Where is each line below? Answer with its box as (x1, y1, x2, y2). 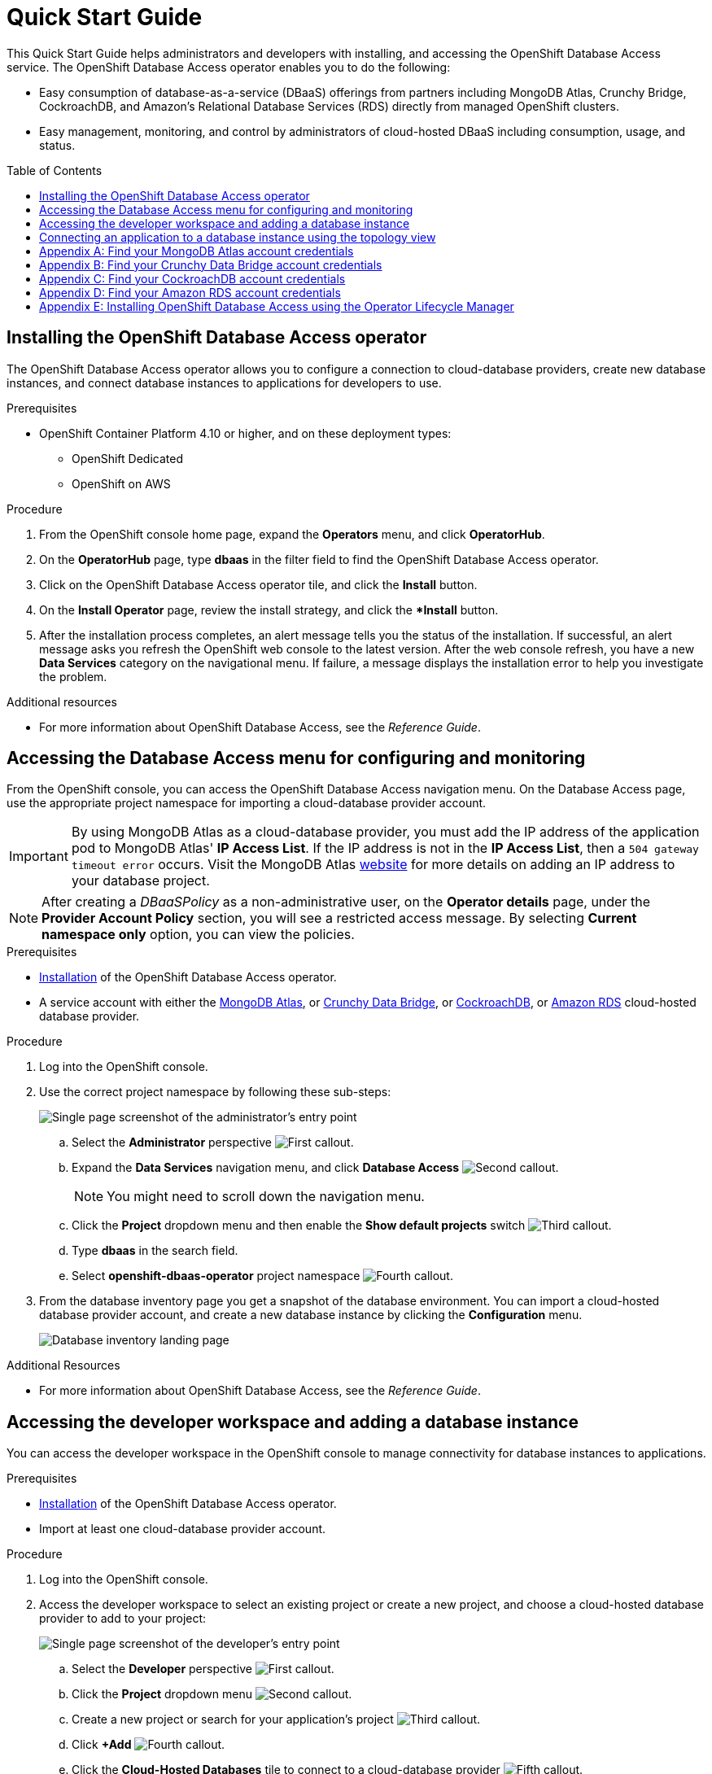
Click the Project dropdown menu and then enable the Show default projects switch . (72, 1218, 612, 1233)
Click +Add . (72, 1737, 225, 1752)
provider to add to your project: (39, 1611, 207, 1626)
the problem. (39, 669, 107, 684)
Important (9, 848, 68, 865)
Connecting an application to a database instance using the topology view (39, 229, 436, 244)
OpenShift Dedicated (72, 451, 183, 465)
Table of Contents (7, 163, 103, 177)
